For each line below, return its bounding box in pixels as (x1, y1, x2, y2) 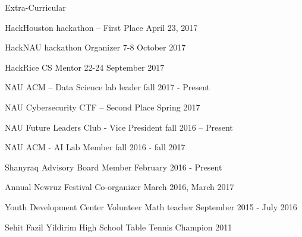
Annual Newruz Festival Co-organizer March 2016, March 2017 (5, 181, 234, 193)
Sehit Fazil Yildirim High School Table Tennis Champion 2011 (5, 220, 232, 233)
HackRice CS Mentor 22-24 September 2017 (5, 61, 165, 73)
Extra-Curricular (5, 1, 66, 13)
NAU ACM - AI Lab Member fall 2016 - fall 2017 (5, 141, 185, 153)
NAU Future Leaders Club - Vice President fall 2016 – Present (5, 121, 233, 133)
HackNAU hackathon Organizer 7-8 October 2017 (5, 41, 186, 53)
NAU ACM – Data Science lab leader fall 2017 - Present (5, 81, 210, 93)
